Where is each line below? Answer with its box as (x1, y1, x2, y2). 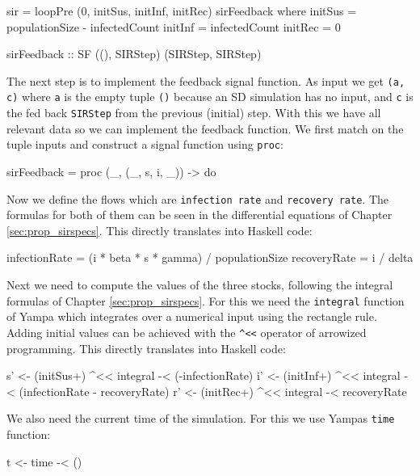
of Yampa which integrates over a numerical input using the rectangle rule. (6, 308, 377, 325)
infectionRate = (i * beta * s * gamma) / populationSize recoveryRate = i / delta (6, 249, 414, 266)
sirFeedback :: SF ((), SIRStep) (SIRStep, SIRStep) (6, 45, 262, 62)
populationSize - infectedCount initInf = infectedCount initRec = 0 (6, 18, 341, 35)
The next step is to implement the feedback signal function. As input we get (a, (6, 72, 405, 89)
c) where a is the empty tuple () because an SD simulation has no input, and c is (6, 88, 414, 105)
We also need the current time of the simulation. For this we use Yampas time (6, 410, 395, 427)
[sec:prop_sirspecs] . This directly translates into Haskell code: (6, 221, 313, 238)
